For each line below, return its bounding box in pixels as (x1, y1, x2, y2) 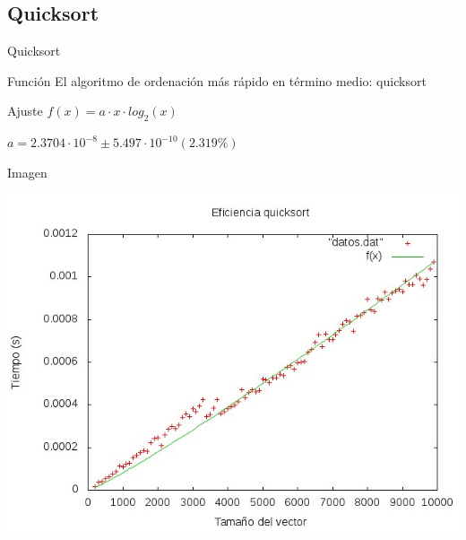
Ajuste (7, 101, 43, 120)
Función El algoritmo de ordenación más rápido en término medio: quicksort (7, 71, 427, 90)
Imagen (7, 162, 47, 181)
